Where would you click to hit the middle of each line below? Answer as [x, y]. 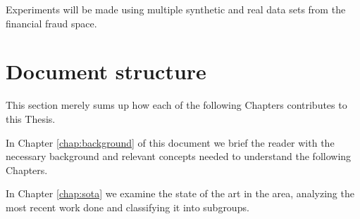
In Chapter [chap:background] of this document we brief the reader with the [170, 142]
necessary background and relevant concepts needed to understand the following [179, 156]
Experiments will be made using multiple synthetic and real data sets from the [176, 9]
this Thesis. [31, 118]
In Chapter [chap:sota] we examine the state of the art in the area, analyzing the [180, 193]
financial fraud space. [51, 23]
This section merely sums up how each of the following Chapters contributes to [176, 105]
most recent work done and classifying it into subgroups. [128, 207]
